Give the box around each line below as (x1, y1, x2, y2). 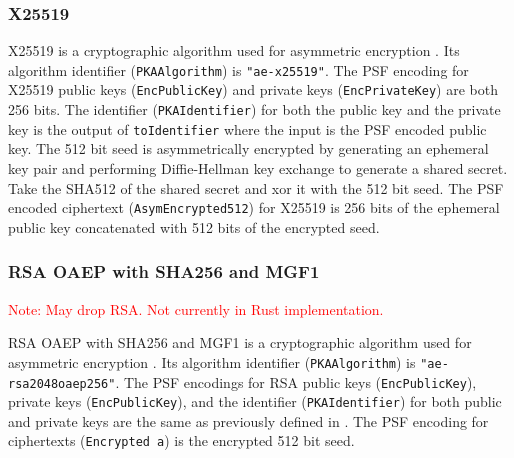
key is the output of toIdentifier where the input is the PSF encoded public (8, 118, 487, 139)
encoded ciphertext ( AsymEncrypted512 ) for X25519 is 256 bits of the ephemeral (8, 197, 500, 218)
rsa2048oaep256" (8, 376, 116, 391)
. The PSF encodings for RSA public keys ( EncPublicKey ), (115, 371, 477, 392)
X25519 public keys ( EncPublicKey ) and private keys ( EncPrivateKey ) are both (8, 79, 498, 100)
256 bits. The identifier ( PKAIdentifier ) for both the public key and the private (8, 99, 501, 120)
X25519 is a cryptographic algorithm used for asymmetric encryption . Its (8, 40, 460, 61)
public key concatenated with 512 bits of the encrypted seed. (8, 216, 380, 237)
